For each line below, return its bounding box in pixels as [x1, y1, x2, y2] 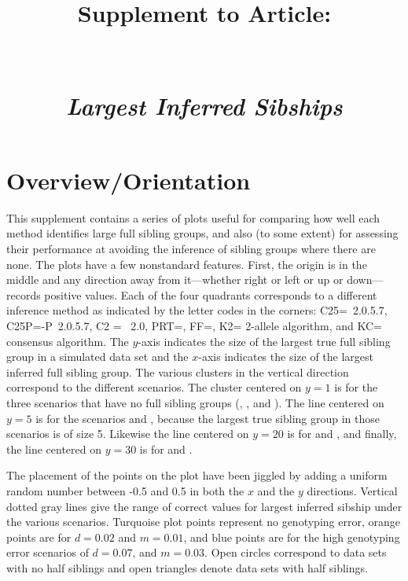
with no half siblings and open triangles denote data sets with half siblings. [6, 559, 368, 575]
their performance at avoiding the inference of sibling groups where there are [6, 241, 376, 257]
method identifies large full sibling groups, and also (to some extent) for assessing [6, 225, 399, 241]
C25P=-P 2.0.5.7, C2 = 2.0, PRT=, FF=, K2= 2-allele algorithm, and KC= [6, 318, 383, 334]
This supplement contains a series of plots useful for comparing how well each [6, 209, 380, 226]
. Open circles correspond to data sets [204, 544, 387, 561]
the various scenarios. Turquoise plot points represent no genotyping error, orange [6, 513, 400, 530]
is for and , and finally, [287, 425, 397, 442]
